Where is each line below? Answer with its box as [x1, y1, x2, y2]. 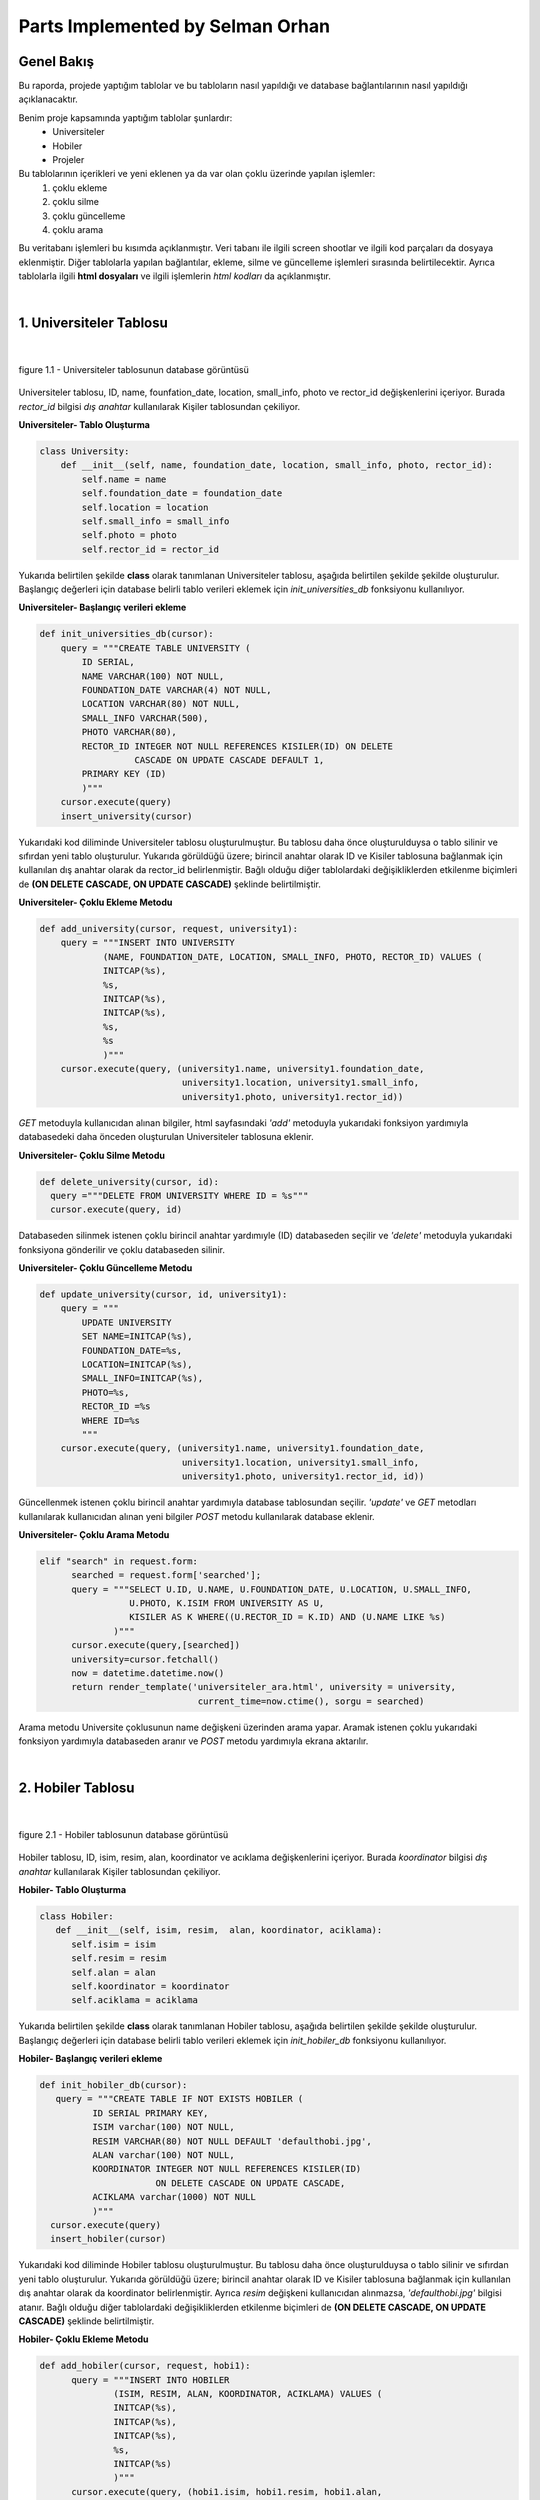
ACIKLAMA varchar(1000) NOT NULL [91, 2191, 257, 2203]
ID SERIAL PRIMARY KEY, [91, 2107, 209, 2119]
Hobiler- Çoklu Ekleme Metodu [18, 2333, 149, 2345]
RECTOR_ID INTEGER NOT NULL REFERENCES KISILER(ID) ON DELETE [81, 740, 394, 752]
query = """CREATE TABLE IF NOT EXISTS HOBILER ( [55, 2093, 304, 2105]
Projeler [52, 154, 85, 166]
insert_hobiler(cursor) [50, 2233, 167, 2245]
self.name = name [81, 473, 167, 485]
